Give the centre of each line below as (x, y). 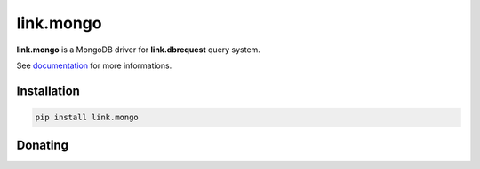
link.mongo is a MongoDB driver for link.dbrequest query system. (139, 50)
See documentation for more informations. (94, 65)
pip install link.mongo (87, 117)
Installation (48, 91)
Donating (43, 146)
